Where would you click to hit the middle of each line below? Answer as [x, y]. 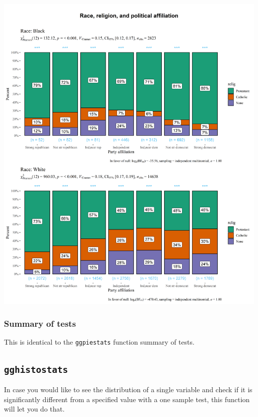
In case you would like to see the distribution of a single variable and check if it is [128, 389]
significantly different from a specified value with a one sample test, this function [127, 399]
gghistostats [36, 369]
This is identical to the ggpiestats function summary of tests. [99, 341]
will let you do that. [34, 409]
